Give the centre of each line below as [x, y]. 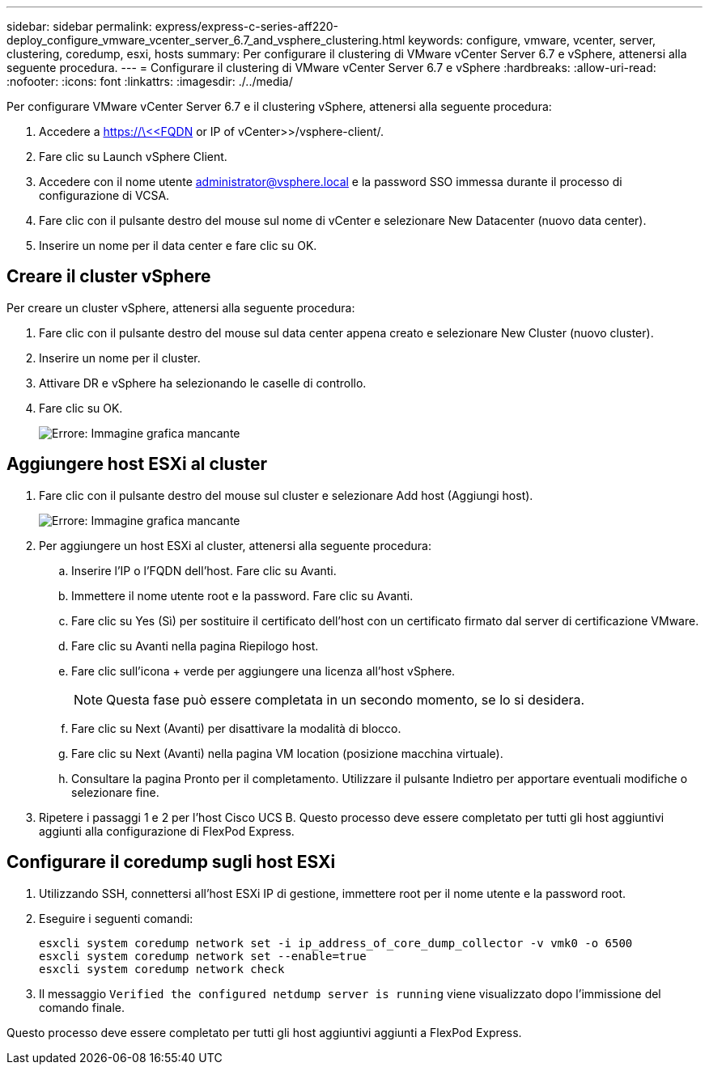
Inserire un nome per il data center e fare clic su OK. [178, 246]
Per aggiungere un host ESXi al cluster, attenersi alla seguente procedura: [236, 545]
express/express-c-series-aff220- [247, 26]
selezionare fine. [115, 792]
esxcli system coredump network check [162, 969]
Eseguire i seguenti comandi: [116, 918]
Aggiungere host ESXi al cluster [137, 464]
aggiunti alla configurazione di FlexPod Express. [167, 831]
